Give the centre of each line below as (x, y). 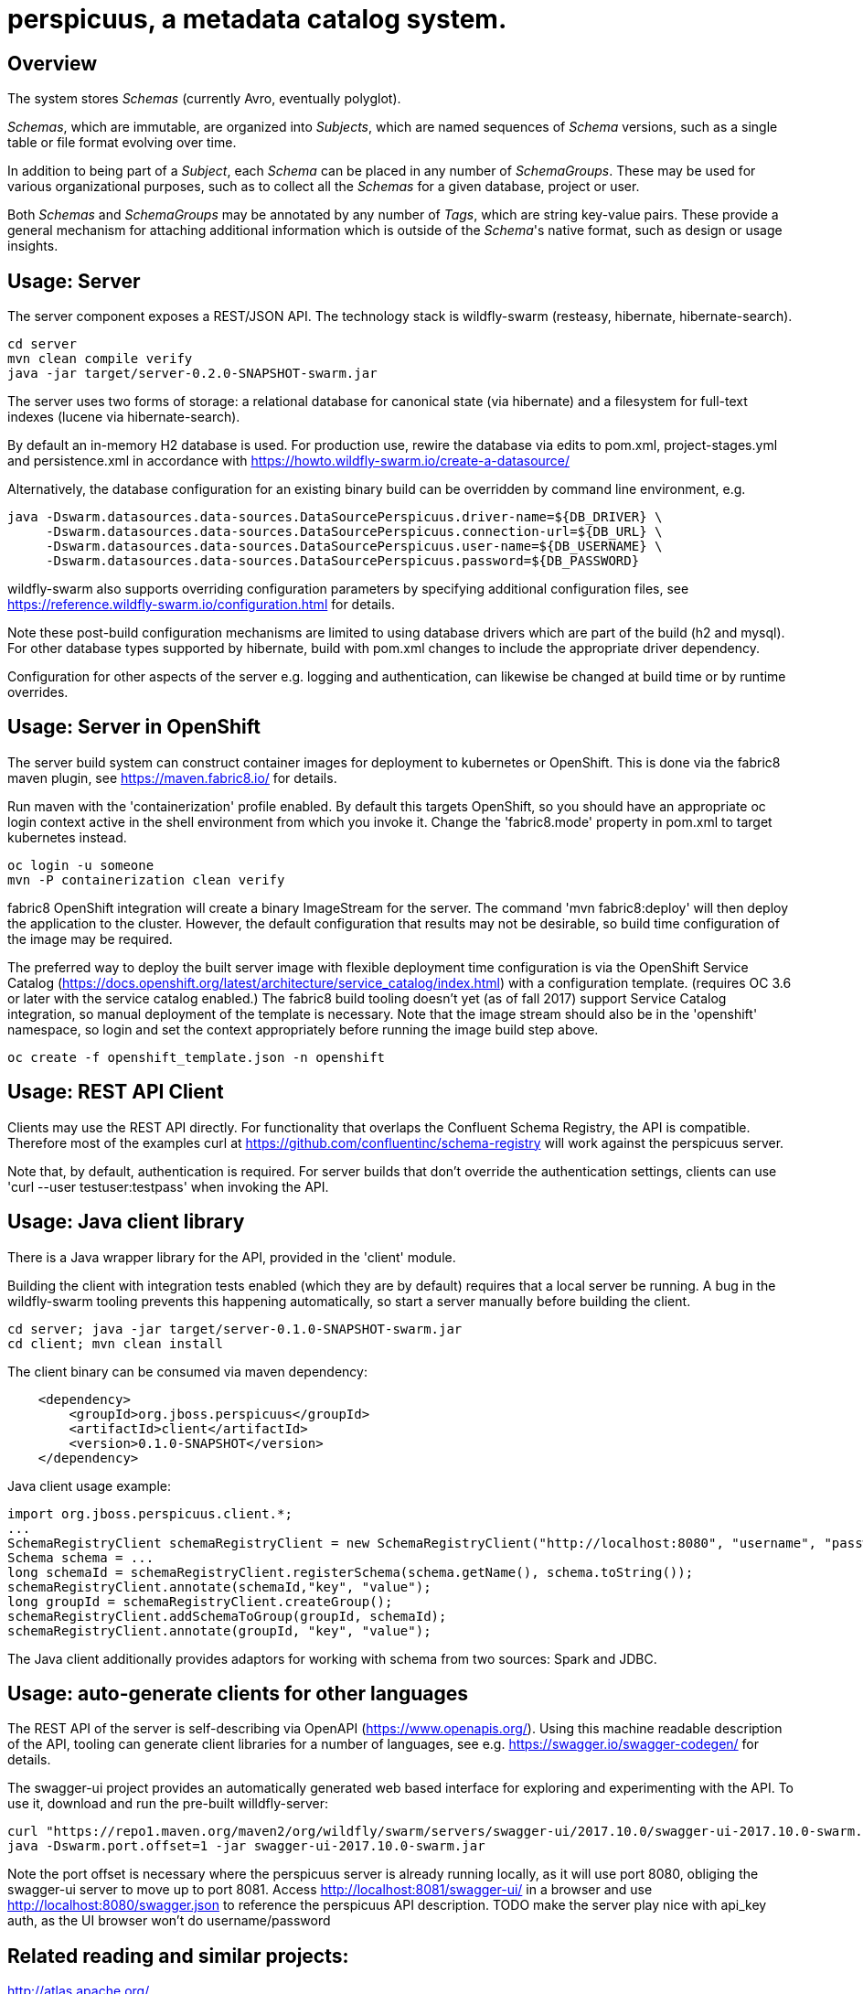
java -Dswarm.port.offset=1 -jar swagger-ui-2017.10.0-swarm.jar (246, 1846)
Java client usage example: (89, 1485)
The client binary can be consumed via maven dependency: (187, 1371)
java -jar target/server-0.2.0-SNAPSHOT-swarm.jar (192, 374)
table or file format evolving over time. (122, 143)
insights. (33, 246)
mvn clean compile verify (100, 359)
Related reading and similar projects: (178, 1956)
